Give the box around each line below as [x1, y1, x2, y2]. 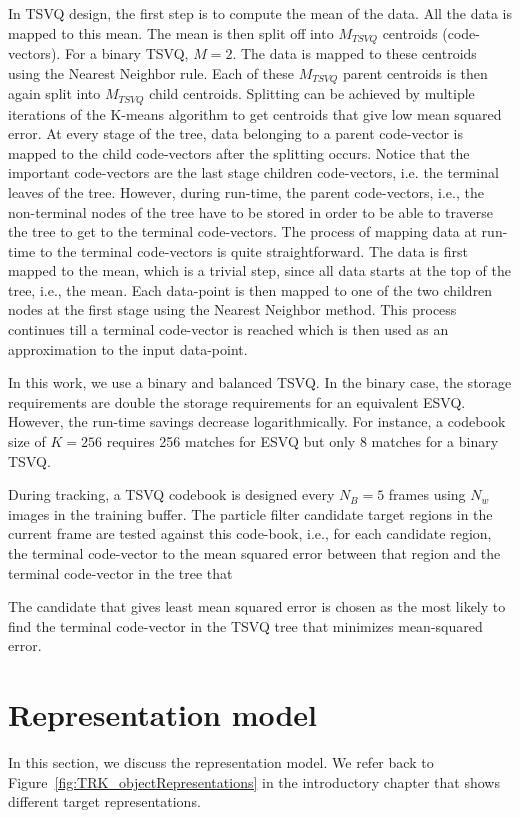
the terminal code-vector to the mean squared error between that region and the [8, 543, 501, 564]
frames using [388, 484, 466, 505]
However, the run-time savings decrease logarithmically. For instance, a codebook [8, 411, 506, 432]
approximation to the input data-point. [8, 338, 248, 359]
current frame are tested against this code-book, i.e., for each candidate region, [8, 523, 492, 544]
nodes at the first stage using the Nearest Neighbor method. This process [8, 299, 457, 320]
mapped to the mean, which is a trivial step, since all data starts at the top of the [8, 260, 511, 281]
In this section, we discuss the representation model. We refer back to [8, 752, 434, 773]
